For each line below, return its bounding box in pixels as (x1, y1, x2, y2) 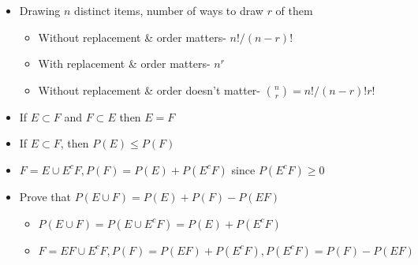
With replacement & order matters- (38, 55, 211, 72)
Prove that (19, 188, 71, 204)
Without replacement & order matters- (38, 28, 226, 45)
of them (275, 2, 313, 18)
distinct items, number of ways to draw (74, 2, 263, 18)
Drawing (19, 2, 61, 18)
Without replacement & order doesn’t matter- (38, 81, 260, 98)
